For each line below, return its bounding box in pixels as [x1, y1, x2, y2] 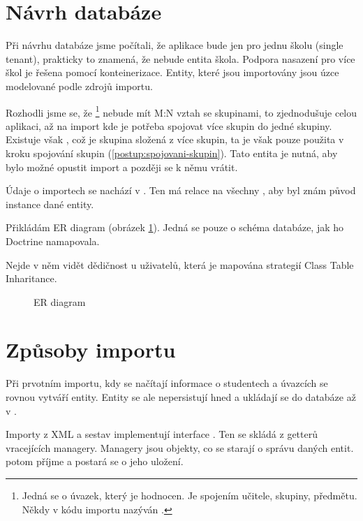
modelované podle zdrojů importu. [6, 78, 153, 93]
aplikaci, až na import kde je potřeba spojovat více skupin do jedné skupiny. [6, 118, 332, 133]
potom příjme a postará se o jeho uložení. [6, 454, 184, 469]
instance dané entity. [6, 196, 94, 211]
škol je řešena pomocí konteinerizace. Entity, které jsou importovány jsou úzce [6, 65, 339, 80]
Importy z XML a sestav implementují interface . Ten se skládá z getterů [6, 427, 318, 441]
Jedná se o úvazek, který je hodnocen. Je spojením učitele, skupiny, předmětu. [22, 487, 357, 502]
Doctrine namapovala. [6, 233, 100, 248]
